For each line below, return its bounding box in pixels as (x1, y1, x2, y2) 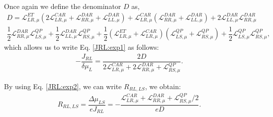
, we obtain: (145, 81, 181, 91)
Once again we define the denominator (4, 1, 121, 11)
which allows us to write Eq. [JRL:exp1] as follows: (4, 42, 159, 52)
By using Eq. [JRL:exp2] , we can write (4, 81, 122, 91)
